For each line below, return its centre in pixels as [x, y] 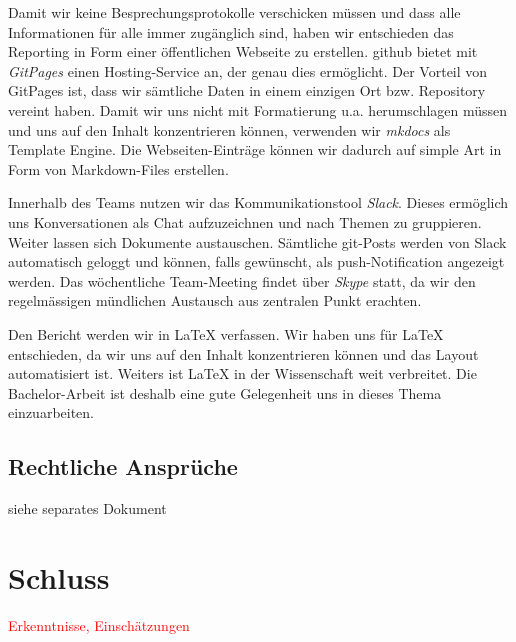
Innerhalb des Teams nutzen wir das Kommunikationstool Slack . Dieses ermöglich [258, 202]
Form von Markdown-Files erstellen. [118, 168]
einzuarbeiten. [51, 412]
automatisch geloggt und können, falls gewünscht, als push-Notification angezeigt [256, 261]
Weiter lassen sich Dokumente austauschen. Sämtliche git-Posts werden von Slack [257, 241]
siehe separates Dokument [87, 508]
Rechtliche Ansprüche [123, 466]
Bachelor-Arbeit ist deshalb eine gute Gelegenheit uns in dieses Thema [225, 392]
